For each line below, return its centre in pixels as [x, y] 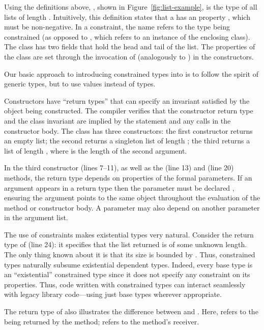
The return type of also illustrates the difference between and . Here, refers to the [131, 311]
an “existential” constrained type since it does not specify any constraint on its [127, 274]
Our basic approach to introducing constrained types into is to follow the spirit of [131, 73]
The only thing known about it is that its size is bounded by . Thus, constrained [130, 254]
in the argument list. [36, 217]
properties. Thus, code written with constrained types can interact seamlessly [125, 284]
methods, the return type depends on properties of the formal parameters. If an [128, 177]
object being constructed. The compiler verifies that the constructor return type [129, 111]
